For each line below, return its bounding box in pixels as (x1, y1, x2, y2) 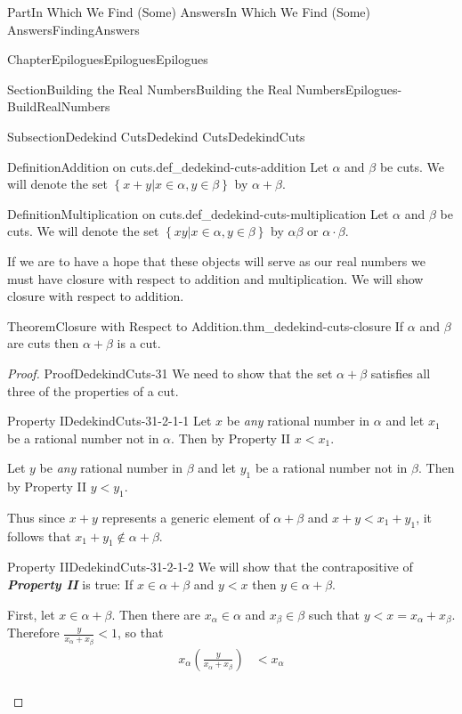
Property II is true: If (7, 575, 134, 594)
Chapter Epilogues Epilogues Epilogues (7, 50, 208, 69)
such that (308, 604, 361, 623)
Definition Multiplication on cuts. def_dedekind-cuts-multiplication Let (7, 204, 389, 223)
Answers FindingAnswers (7, 20, 140, 38)
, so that (117, 623, 164, 642)
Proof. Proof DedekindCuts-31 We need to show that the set (7, 363, 333, 382)
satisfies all (370, 363, 431, 382)
